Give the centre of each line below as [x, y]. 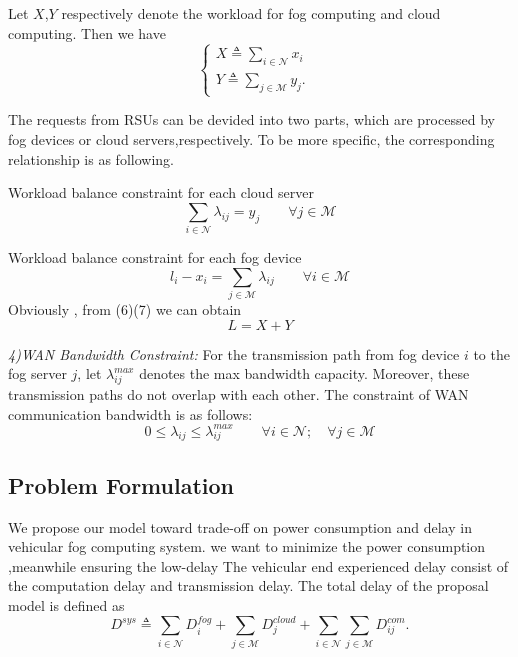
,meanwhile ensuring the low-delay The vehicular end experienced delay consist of [258, 565]
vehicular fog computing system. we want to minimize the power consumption [247, 546]
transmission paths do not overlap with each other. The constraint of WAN [238, 393]
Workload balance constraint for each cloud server [161, 192]
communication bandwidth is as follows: [130, 413]
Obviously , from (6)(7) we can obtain [125, 308]
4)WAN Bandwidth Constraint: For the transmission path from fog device [234, 353]
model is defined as [66, 605]
